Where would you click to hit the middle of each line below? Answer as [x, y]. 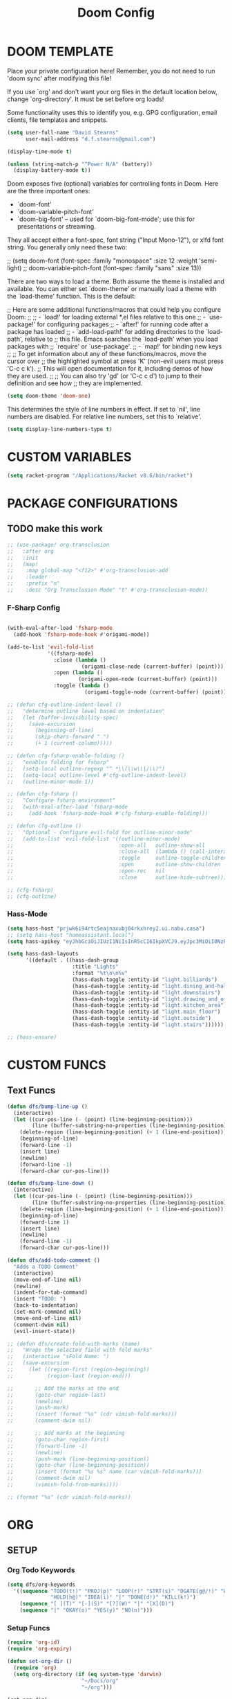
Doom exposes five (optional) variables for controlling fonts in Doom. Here [113, 184]
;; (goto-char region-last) [57, 1395]
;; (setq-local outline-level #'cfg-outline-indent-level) [97, 775]
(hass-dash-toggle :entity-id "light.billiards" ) [145, 979]
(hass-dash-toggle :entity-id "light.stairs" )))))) [148, 1025]
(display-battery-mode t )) [52, 170]
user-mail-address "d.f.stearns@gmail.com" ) [90, 139]
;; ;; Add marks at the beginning [66, 1433]
